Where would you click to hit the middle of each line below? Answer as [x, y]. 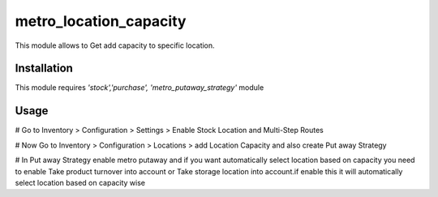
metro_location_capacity [101, 21]
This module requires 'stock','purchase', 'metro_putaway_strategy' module [140, 88]
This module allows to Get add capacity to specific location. [115, 45]
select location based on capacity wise [80, 182]
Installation [44, 69]
